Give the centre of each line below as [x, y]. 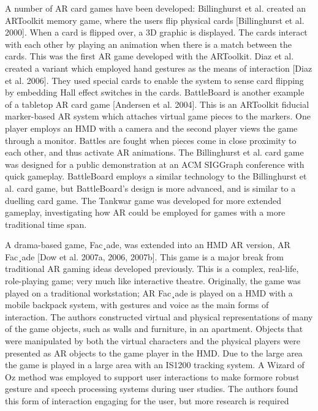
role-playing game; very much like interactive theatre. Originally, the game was [153, 281]
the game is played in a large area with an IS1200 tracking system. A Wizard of [155, 365]
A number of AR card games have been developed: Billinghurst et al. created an [156, 8]
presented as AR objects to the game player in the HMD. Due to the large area [154, 353]
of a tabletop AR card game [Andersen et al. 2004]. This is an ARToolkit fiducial [157, 104]
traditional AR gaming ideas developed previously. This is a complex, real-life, [152, 269]
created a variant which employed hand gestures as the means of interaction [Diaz [159, 68]
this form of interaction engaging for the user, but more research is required [147, 401]
